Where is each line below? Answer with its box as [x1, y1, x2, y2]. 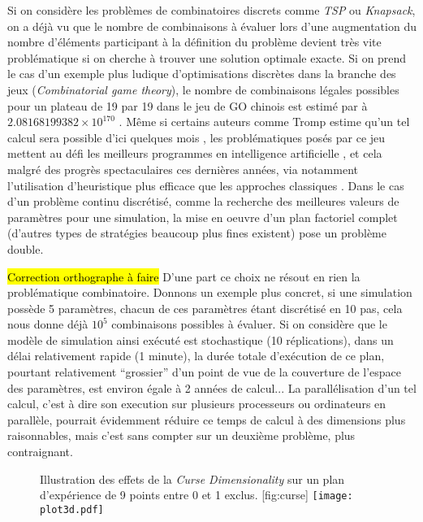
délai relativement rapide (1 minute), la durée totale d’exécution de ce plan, [7, 347, 385, 364]
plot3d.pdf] [40, 503, 104, 515]
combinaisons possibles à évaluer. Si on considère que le [111, 315, 387, 333]
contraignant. [7, 443, 73, 460]
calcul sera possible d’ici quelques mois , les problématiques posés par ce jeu [7, 128, 386, 146]
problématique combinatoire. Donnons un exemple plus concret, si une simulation [7, 284, 412, 301]
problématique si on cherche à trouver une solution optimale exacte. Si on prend [7, 49, 407, 66]
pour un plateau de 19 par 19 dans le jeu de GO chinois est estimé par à [7, 97, 368, 114]
